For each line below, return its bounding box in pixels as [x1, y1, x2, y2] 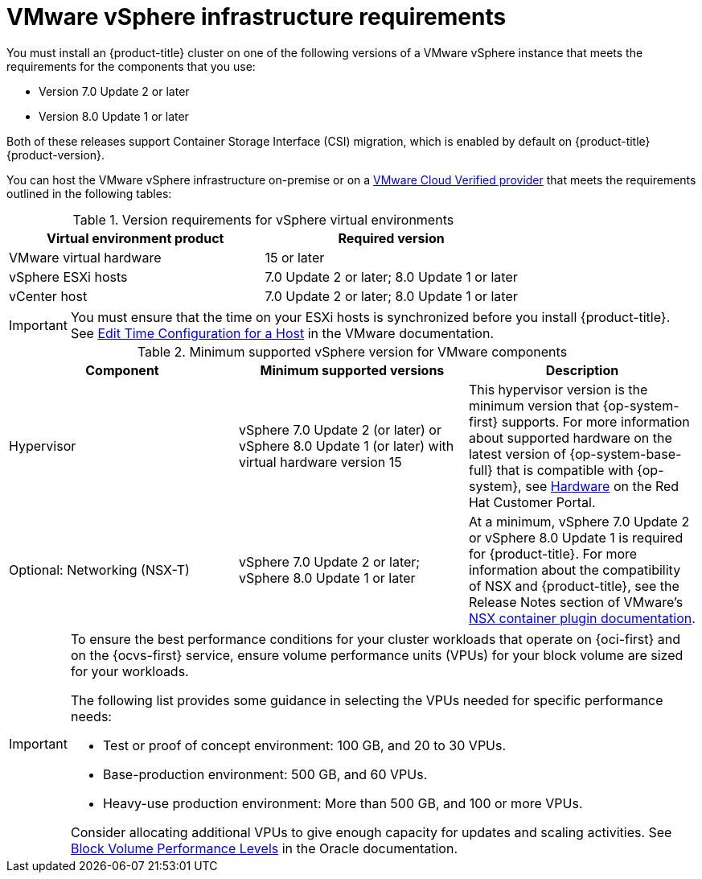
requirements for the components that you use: [6, 59, 256, 73]
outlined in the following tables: [6, 186, 172, 200]
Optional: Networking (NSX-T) [9, 561, 190, 578]
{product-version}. [6, 147, 105, 162]
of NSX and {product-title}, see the [468, 577, 679, 594]
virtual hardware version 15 [238, 453, 402, 470]
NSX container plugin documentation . [468, 609, 696, 626]
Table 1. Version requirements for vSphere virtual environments [72, 211, 454, 228]
